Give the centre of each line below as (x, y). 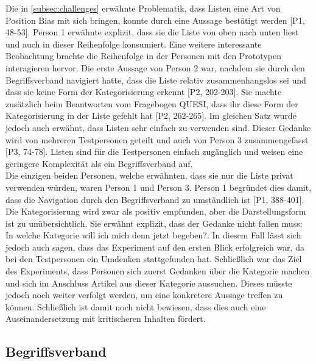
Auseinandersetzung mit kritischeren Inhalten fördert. (106, 319)
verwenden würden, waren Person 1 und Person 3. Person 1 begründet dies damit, (159, 187)
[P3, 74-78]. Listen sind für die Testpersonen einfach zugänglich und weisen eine (154, 152)
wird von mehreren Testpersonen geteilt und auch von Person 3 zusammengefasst (157, 139)
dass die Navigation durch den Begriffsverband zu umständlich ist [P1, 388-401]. (155, 199)
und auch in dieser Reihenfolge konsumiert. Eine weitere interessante (134, 44)
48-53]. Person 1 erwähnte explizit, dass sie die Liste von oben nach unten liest (152, 32)
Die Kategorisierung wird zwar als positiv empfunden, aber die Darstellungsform (156, 211)
